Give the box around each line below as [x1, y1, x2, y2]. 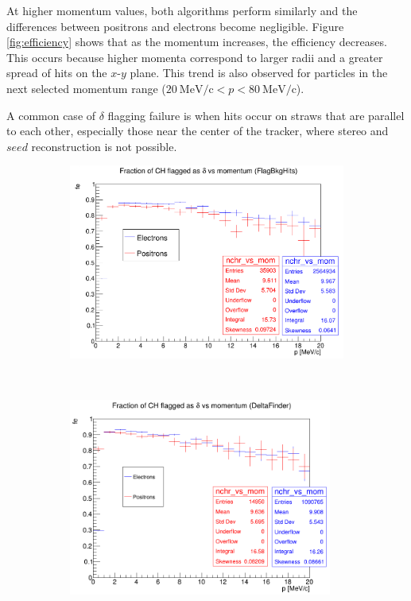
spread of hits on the [6, 64, 107, 81]
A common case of [6, 107, 96, 123]
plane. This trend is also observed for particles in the [130, 64, 388, 81]
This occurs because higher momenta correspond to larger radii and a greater [6, 48, 383, 65]
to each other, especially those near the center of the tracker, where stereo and [6, 122, 389, 139]
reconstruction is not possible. [31, 138, 177, 154]
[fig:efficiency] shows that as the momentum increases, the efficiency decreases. [6, 33, 387, 50]
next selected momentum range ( [6, 79, 166, 96]
